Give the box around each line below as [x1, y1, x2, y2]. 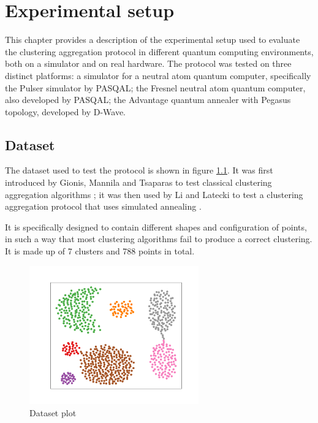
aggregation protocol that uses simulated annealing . [5, 200, 202, 213]
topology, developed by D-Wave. [5, 105, 126, 118]
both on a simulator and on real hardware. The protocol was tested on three [5, 57, 292, 70]
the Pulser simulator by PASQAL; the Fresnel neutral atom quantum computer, [5, 81, 306, 94]
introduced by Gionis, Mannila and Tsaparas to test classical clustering [5, 176, 272, 189]
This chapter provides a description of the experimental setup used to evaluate [5, 33, 300, 46]
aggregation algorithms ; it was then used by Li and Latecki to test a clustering [5, 188, 303, 200]
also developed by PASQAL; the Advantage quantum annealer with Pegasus [5, 93, 291, 106]
